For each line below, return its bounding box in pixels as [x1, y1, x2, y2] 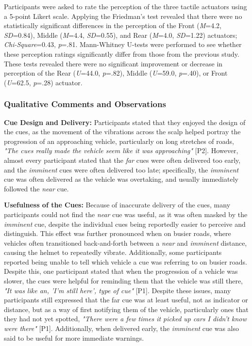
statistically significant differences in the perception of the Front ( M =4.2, [4, 20, 221, 31]
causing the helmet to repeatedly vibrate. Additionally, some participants [4, 247, 222, 257]
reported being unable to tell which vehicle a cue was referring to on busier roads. [4, 256, 248, 267]
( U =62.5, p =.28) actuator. [4, 77, 83, 87]
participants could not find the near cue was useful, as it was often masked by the [4, 209, 248, 219]
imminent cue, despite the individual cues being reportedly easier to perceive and [4, 219, 246, 229]
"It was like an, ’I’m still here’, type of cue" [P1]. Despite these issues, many [4, 285, 231, 295]
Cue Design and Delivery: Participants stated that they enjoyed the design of [4, 117, 246, 127]
